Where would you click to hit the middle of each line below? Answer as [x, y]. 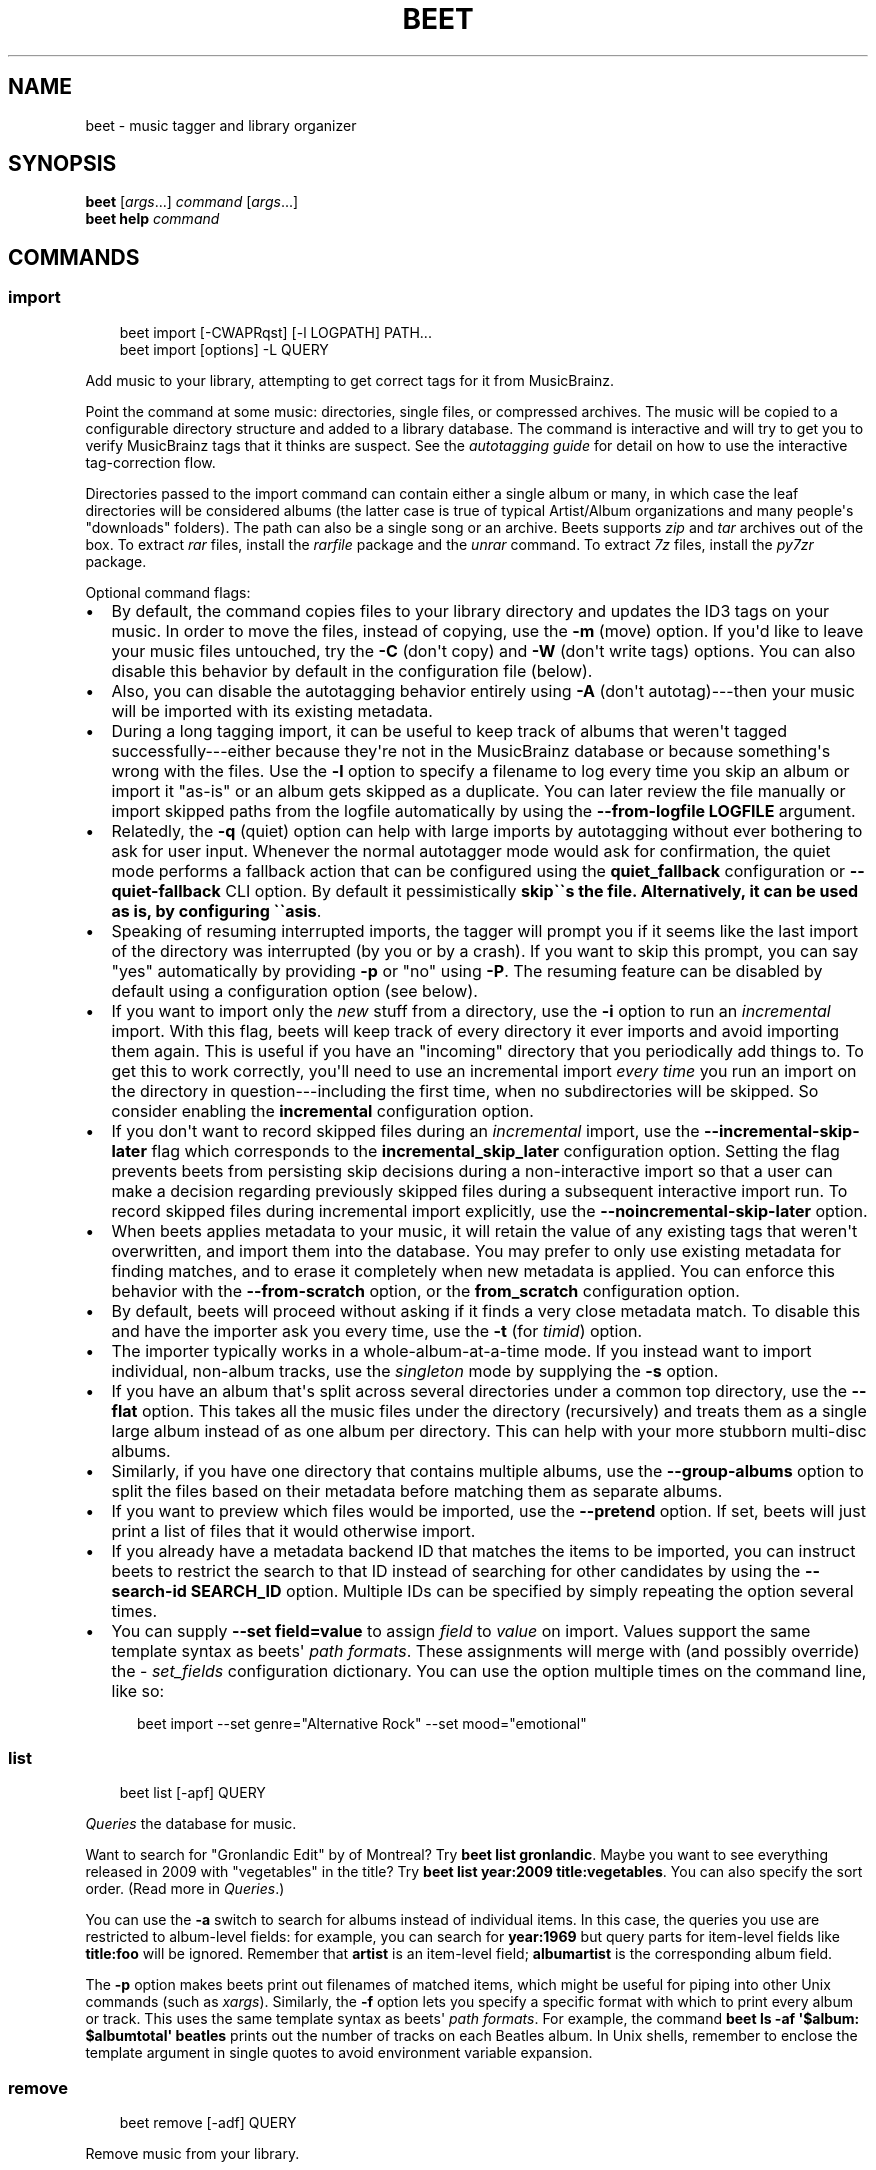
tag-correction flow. [150, 462]
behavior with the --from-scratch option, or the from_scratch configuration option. [425, 1290]
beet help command [152, 219]
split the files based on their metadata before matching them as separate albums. [417, 1490]
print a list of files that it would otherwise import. [293, 1530]
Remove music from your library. [192, 2154]
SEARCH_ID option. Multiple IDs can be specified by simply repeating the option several [522, 1590]
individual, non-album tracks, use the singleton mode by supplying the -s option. [415, 1370]
